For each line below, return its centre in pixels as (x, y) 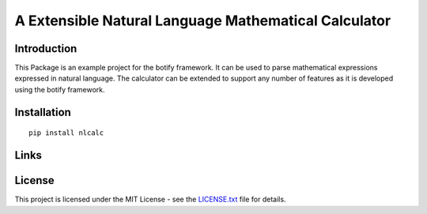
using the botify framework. (60, 89)
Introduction (46, 49)
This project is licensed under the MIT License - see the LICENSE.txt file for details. (150, 199)
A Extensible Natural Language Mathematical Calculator (203, 21)
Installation (43, 112)
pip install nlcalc (66, 133)
